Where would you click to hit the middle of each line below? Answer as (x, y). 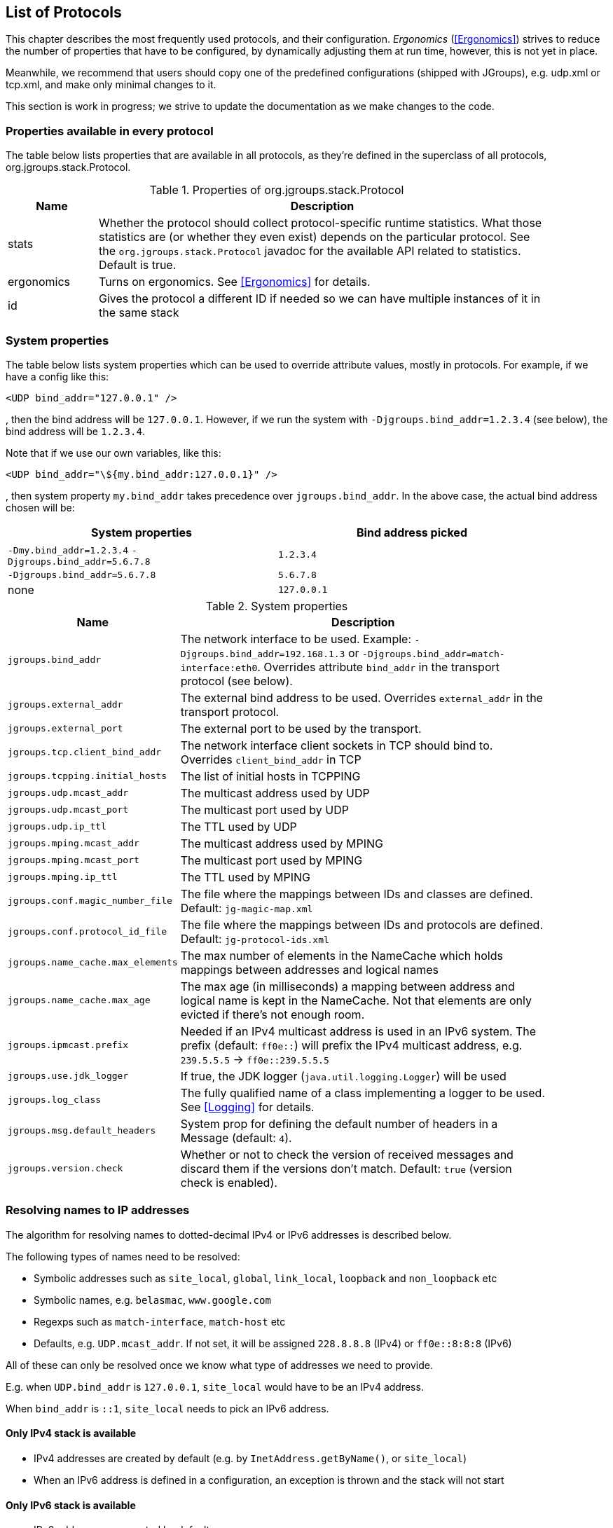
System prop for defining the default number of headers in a (339, 1123)
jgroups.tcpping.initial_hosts (87, 776)
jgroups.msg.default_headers (82, 1131)
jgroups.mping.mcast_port (74, 860)
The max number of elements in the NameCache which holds (342, 955)
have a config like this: (57, 376)
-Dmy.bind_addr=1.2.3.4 (68, 550)
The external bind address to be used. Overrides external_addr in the (361, 697)
